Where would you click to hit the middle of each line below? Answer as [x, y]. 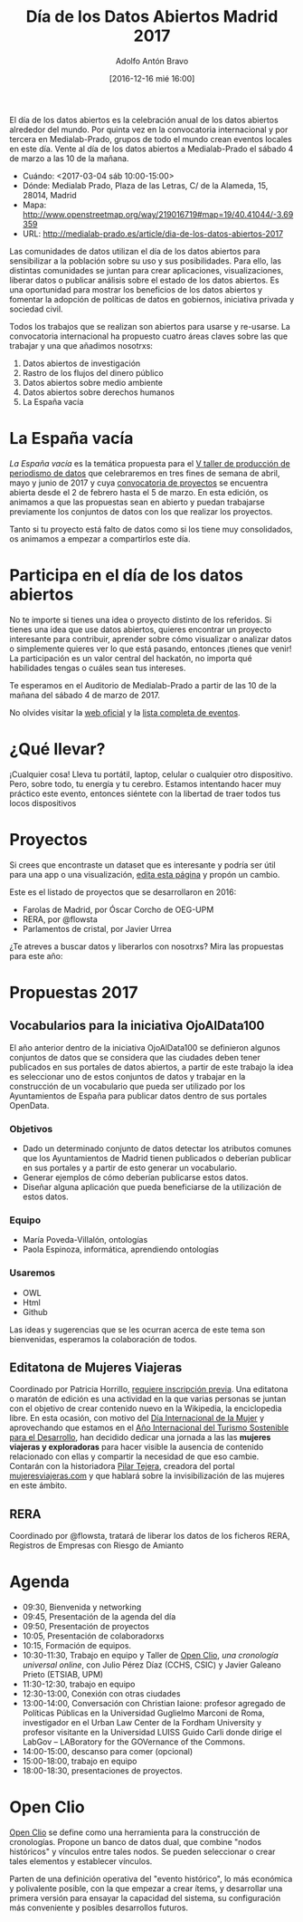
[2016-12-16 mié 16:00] [152, 78]
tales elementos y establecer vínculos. [81, 1861]
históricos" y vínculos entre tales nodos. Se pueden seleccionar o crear [142, 1852]
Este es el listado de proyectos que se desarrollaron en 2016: [123, 892]
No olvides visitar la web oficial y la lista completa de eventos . [125, 712]
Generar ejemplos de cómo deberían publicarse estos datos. [135, 1177]
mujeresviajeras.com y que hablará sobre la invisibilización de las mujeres [147, 1476]
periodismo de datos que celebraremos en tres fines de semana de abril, [145, 473]
